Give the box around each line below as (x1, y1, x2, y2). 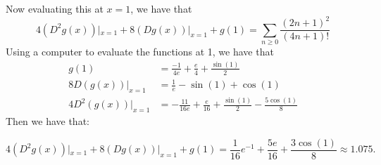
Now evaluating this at (6, 1, 104, 15)
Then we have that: (6, 114, 89, 128)
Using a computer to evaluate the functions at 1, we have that (6, 44, 274, 58)
